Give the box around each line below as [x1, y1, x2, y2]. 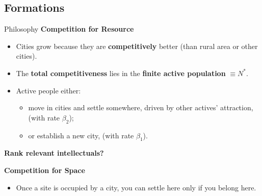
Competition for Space [4, 164, 85, 175]
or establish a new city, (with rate [28, 130, 134, 140]
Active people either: [16, 85, 81, 95]
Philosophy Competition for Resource [4, 23, 134, 34]
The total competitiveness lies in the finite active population [16, 67, 226, 78]
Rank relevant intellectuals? [4, 148, 104, 158]
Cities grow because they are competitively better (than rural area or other [16, 40, 258, 51]
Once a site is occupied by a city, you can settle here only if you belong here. [16, 182, 256, 192]
